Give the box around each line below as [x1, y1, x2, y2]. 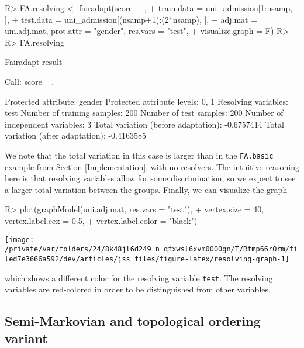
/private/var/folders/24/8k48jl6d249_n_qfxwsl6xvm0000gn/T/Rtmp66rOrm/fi [5, 245, 298, 254]
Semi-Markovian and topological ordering [5, 312, 261, 330]
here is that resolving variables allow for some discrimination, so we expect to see [5, 172, 296, 184]
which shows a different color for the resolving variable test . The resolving [5, 271, 273, 284]
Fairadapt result [5, 56, 63, 68]
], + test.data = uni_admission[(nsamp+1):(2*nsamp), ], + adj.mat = [5, 13, 258, 25]
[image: [5, 235, 34, 244]
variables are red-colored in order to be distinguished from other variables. [5, 283, 271, 295]
